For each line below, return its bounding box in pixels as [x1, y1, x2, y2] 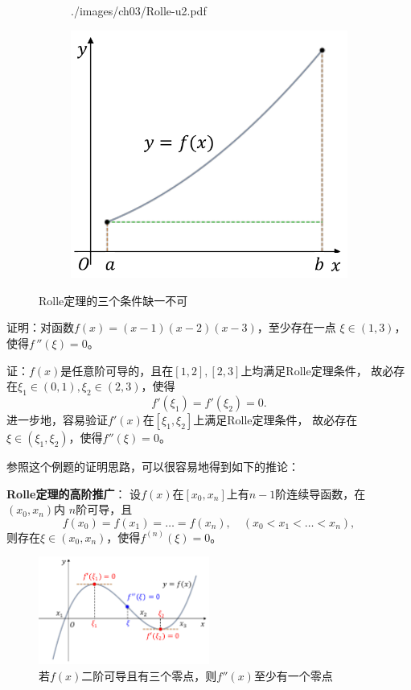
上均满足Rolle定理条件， [240, 362, 368, 378]
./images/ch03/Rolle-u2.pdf [71, 2, 207, 19]
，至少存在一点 [257, 319, 336, 336]
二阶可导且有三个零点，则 [81, 667, 217, 684]
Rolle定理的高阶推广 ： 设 [6, 485, 142, 502]
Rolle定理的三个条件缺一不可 [39, 291, 188, 308]
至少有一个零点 [253, 667, 333, 684]
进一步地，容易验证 [6, 411, 108, 428]
